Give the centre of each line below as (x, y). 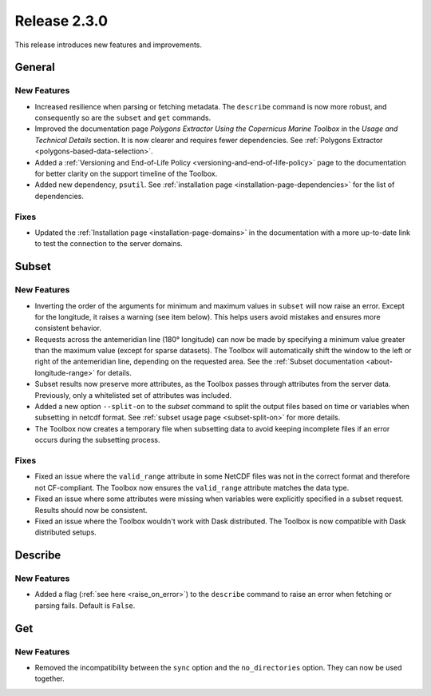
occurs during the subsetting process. (97, 440)
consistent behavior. (68, 328)
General (35, 68)
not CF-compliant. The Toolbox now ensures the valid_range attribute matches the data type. (192, 487)
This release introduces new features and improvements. (109, 45)
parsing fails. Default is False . (85, 605)
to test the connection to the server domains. (109, 244)
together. (50, 678)
